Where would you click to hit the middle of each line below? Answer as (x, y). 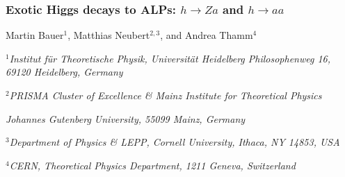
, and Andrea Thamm (207, 35)
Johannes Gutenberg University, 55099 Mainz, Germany (126, 118)
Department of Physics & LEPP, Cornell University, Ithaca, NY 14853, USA (175, 142)
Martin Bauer (35, 35)
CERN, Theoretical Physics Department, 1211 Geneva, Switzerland (152, 165)
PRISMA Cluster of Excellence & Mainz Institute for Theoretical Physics (166, 95)
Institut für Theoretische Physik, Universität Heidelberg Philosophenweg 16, (170, 58)
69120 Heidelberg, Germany (64, 72)
